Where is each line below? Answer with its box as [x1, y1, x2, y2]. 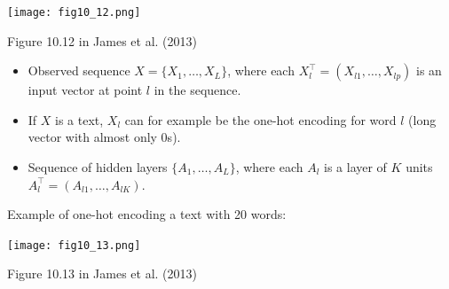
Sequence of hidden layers [28, 158, 168, 176]
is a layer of [324, 158, 387, 176]
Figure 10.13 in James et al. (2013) [7, 264, 197, 283]
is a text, [55, 110, 104, 129]
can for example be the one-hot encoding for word [124, 110, 397, 129]
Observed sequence [28, 61, 130, 80]
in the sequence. [154, 81, 241, 99]
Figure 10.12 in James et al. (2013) [7, 31, 197, 50]
